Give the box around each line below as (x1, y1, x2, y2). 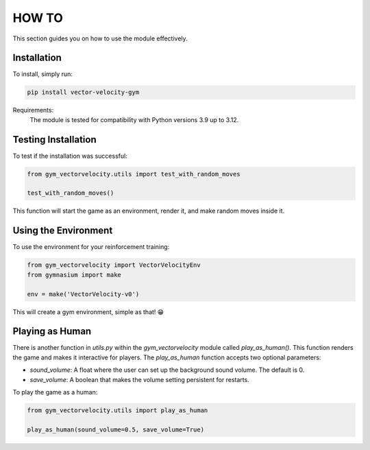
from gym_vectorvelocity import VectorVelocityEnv (27, 261, 201, 269)
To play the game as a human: (12, 388, 98, 396)
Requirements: (12, 106, 54, 115)
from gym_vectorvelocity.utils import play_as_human (27, 406, 208, 414)
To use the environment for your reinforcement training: (12, 243, 170, 251)
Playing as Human (12, 326, 92, 337)
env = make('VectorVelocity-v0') (27, 290, 140, 298)
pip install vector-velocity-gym (27, 88, 140, 96)
